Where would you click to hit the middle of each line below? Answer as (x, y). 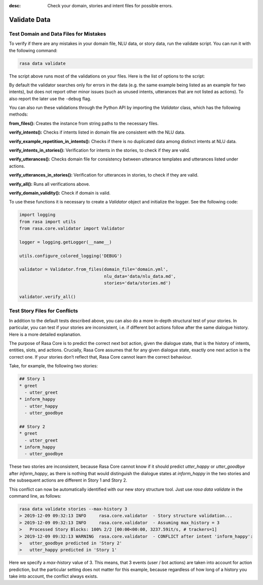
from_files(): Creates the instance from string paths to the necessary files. (84, 123)
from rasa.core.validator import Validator (72, 229)
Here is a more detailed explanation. (45, 334)
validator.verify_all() (48, 297)
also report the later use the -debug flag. (50, 99)
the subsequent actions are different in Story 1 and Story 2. (68, 480)
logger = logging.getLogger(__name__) (66, 242)
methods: (19, 114)
